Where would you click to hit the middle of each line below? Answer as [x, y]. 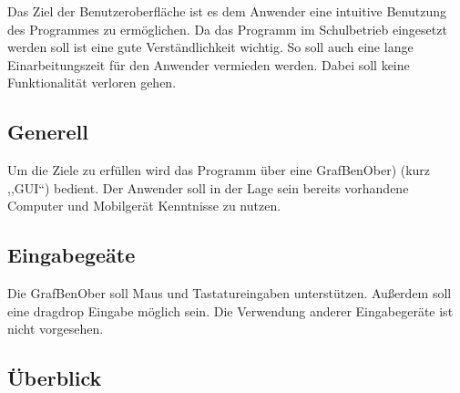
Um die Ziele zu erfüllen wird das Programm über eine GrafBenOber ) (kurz [219, 170]
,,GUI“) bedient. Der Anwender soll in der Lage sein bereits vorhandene [208, 187]
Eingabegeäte [72, 255]
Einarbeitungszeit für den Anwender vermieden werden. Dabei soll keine [209, 64]
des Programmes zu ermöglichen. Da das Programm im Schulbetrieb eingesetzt [227, 29]
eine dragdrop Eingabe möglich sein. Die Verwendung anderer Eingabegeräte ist [230, 310]
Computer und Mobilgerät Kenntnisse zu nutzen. [144, 206]
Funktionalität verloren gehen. [92, 83]
